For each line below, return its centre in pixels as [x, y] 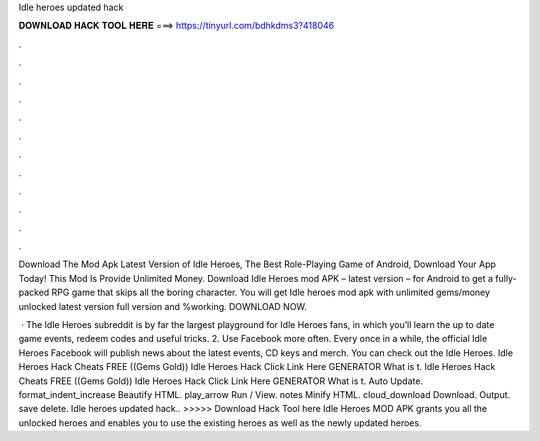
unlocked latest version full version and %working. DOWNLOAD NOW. [162, 306]
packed [34, 292]
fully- [506, 278]
